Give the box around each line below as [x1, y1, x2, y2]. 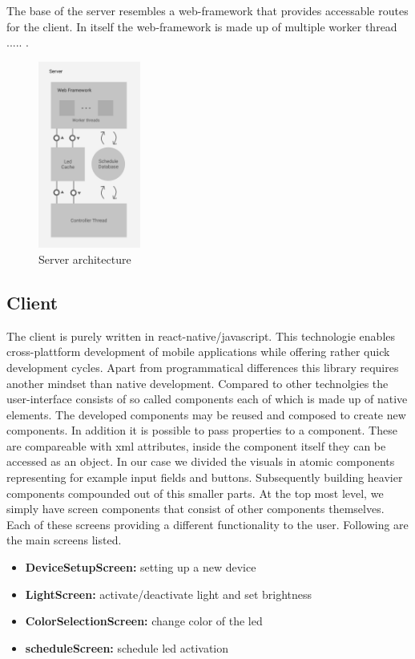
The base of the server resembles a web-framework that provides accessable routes [6, 2, 409, 18]
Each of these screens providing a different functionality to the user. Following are [6, 515, 409, 532]
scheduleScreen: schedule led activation [25, 639, 229, 656]
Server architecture [38, 250, 131, 267]
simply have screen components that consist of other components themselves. [6, 500, 385, 517]
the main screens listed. [6, 532, 122, 548]
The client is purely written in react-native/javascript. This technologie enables [6, 327, 395, 344]
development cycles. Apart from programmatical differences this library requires [6, 358, 399, 375]
